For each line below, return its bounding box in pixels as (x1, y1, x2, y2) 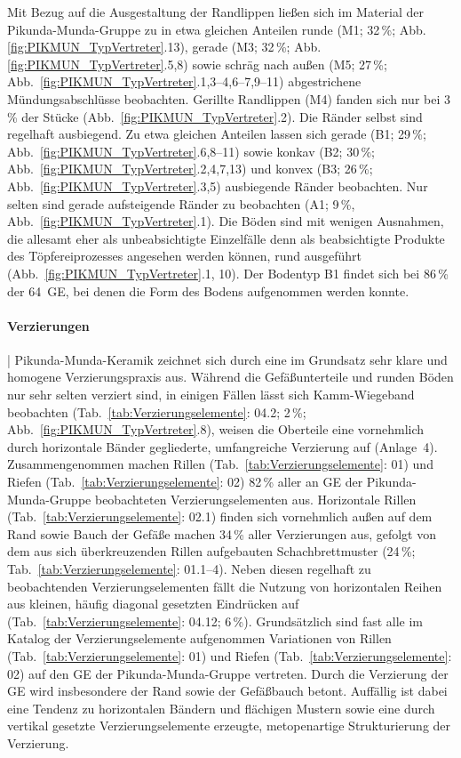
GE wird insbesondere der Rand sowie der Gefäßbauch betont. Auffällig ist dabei (7, 681, 448, 700)
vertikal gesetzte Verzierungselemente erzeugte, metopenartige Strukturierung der (7, 716, 451, 735)
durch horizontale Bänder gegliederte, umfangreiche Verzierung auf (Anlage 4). (7, 437, 438, 456)
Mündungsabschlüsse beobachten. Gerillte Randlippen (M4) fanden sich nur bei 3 (7, 89, 450, 108)
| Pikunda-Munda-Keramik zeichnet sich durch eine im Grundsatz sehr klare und (7, 350, 448, 368)
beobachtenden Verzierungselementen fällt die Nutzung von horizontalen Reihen (7, 577, 442, 595)
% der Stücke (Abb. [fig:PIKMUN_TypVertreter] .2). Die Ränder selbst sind (7, 107, 423, 125)
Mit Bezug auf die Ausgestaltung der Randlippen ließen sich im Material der (7, 3, 424, 20)
